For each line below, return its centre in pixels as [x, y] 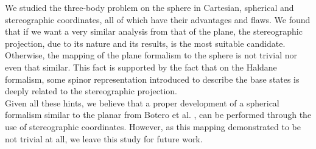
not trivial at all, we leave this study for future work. [104, 138]
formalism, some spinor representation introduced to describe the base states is [152, 79]
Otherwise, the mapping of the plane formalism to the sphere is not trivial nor [151, 55]
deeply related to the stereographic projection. [91, 91]
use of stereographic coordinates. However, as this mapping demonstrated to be [153, 126]
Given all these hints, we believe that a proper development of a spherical [142, 102]
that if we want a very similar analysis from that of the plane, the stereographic [154, 31]
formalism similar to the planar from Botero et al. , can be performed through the [158, 115]
